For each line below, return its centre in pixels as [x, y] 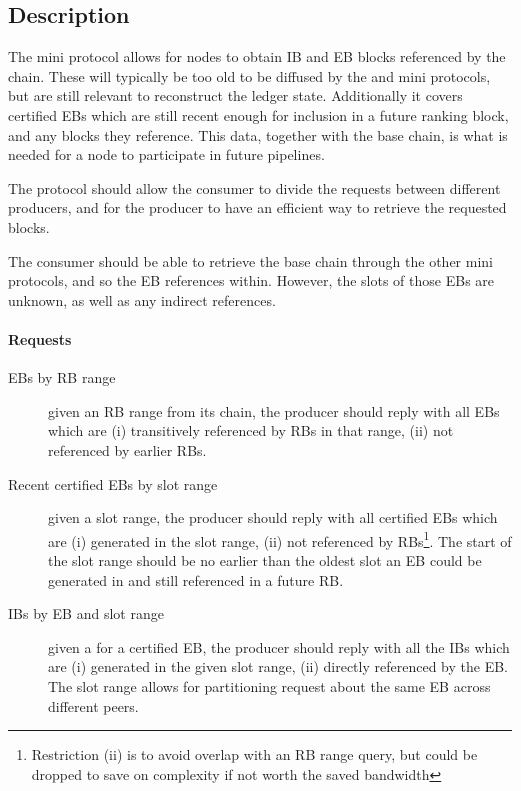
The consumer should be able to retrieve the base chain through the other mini [250, 260]
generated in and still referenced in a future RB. [196, 579]
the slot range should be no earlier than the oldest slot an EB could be [265, 559]
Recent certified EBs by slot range [113, 483]
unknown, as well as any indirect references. [142, 299]
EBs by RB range [62, 377]
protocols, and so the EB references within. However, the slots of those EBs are [251, 280]
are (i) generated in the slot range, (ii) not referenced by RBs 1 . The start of [280, 539]
